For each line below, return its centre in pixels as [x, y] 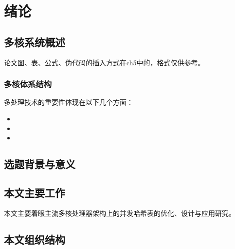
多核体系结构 [28, 84]
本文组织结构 [35, 239]
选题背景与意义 [40, 164]
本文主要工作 [35, 192]
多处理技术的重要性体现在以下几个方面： [69, 102]
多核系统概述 [35, 42]
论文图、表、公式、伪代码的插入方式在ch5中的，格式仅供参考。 [104, 62]
